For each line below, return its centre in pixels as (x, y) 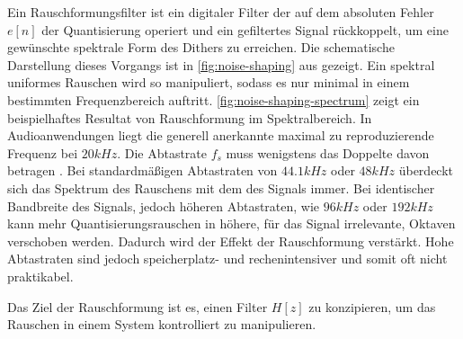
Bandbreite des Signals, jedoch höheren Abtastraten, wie (164, 205)
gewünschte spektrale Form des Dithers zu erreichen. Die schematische (201, 47)
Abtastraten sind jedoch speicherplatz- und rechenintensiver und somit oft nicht (227, 259)
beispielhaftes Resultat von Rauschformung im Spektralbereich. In (190, 117)
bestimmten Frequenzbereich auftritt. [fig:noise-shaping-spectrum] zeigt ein (214, 99)
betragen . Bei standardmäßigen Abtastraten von (142, 170)
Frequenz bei (43, 152)
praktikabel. (40, 276)
